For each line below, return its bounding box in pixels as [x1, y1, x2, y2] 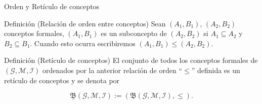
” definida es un [191, 64, 240, 75]
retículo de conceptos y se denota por [4, 75, 120, 85]
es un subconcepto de [101, 28, 167, 39]
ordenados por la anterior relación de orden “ [42, 64, 183, 75]
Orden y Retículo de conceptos [4, 1, 100, 11]
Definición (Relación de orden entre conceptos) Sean [4, 18, 166, 28]
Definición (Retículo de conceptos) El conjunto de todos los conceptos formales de [4, 55, 258, 65]
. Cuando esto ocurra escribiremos [30, 38, 136, 48]
